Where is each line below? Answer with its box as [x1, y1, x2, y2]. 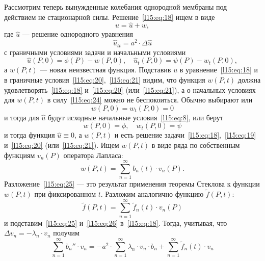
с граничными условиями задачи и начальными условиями [4, 46, 186, 57]
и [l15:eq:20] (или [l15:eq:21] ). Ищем [4, 139, 119, 150]
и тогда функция [4, 129, 55, 140]
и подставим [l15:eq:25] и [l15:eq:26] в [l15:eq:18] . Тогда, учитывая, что [4, 217, 227, 228]
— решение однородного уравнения [22, 29, 133, 39]
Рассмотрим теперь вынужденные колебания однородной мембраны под [4, 2, 227, 12]
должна [237, 74, 261, 85]
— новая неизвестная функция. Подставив [40, 64, 171, 75]
